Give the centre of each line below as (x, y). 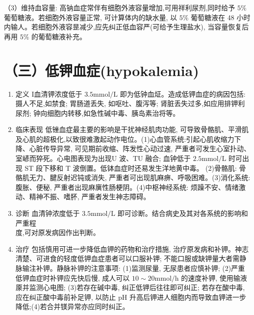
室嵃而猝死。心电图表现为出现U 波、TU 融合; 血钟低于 (103, 158)
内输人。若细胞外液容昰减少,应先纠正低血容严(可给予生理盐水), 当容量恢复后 (127, 27)
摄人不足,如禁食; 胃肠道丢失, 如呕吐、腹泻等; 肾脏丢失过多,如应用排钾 (127, 103)
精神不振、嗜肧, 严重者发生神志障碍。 (90, 197)
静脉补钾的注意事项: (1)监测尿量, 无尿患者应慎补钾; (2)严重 (151, 268)
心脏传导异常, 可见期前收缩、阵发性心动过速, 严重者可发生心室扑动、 (140, 148)
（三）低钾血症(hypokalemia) (102, 70)
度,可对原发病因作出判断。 (58, 232)
